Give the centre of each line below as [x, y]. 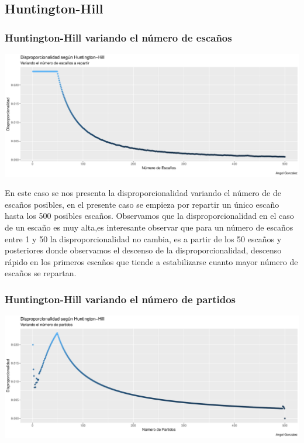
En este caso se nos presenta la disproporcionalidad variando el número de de [143, 193]
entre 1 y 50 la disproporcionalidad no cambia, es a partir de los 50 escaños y [143, 238]
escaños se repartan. [41, 273]
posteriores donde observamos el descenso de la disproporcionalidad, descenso [143, 250]
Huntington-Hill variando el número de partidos [120, 299]
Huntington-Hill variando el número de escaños [118, 37]
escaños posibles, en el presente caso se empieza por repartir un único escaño [142, 204]
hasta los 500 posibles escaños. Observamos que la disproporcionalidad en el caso [149, 216]
